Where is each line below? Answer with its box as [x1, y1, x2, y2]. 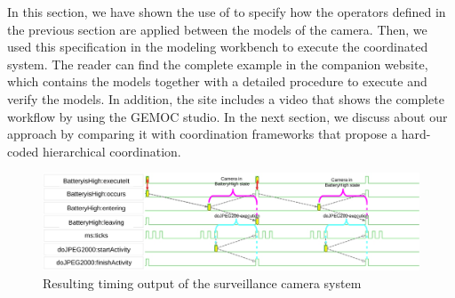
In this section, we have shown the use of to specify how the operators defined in [7, 3, 446, 20]
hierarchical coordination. [43, 141, 181, 160]
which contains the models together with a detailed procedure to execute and [7, 72, 427, 91]
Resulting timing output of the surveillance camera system [43, 273, 362, 292]
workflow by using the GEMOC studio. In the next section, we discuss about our [7, 107, 448, 125]
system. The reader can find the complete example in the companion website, [7, 54, 428, 73]
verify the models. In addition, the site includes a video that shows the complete [7, 89, 444, 108]
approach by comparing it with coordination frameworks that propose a [7, 125, 398, 143]
